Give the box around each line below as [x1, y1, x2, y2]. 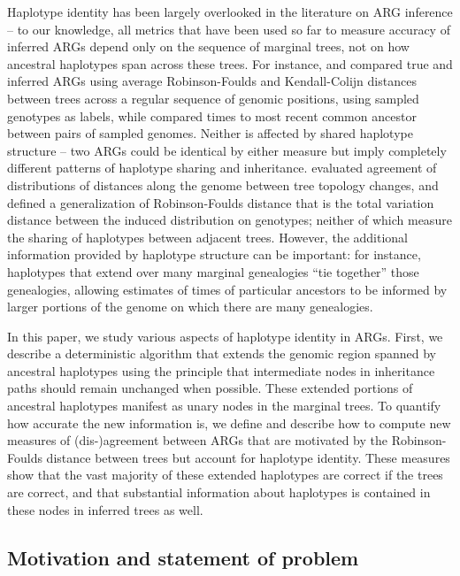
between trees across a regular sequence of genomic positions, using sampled [7, 88, 419, 107]
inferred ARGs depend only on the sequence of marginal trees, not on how [7, 37, 410, 56]
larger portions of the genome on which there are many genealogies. [7, 297, 373, 316]
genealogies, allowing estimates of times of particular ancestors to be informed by [7, 280, 448, 298]
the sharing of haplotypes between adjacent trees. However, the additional [7, 227, 409, 246]
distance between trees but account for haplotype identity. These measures [46, 448, 450, 466]
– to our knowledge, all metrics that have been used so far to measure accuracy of [7, 19, 450, 38]
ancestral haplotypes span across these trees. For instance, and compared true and [7, 54, 453, 73]
